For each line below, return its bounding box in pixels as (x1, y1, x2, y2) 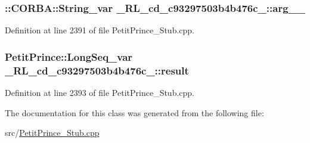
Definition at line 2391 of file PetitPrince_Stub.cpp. (5, 24, 195, 36)
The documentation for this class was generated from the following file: (5, 106, 264, 119)
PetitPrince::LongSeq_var (5, 49, 133, 64)
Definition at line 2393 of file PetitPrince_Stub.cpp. (5, 86, 195, 98)
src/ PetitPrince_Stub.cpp (5, 126, 100, 139)
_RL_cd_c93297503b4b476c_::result (5, 63, 189, 77)
